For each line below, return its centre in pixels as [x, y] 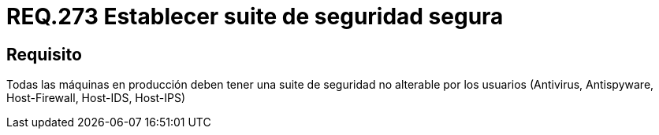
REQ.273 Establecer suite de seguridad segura [255, 16]
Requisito [44, 54]
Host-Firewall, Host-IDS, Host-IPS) [96, 98]
